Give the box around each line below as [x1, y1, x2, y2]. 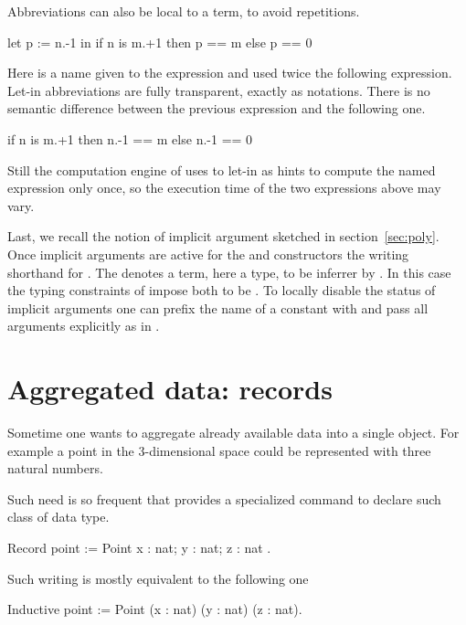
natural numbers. [7, 459, 103, 478]
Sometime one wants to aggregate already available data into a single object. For [7, 423, 460, 442]
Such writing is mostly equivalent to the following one [7, 568, 309, 588]
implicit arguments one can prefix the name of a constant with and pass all [7, 298, 429, 317]
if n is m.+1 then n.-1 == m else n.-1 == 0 [7, 129, 253, 148]
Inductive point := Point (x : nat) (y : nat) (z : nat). [7, 599, 302, 619]
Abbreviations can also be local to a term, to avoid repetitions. [7, 2, 360, 20]
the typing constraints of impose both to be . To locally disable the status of [7, 281, 436, 300]
